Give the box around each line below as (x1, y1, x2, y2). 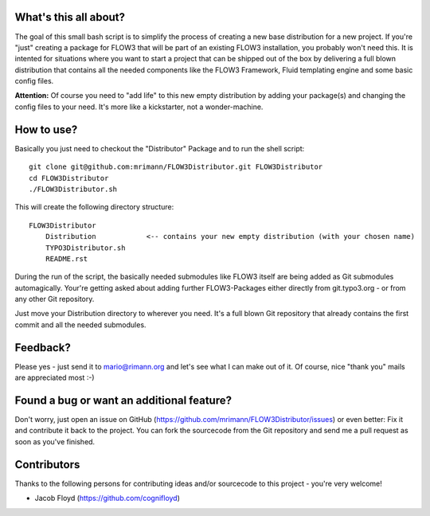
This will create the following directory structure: (14, 202, 174, 212)
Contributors (14, 458, 80, 471)
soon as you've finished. (14, 436, 96, 446)
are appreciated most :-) (14, 373, 95, 382)
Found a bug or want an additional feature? (14, 393, 233, 407)
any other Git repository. (14, 295, 95, 304)
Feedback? (14, 341, 71, 354)
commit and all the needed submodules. (14, 319, 147, 330)
